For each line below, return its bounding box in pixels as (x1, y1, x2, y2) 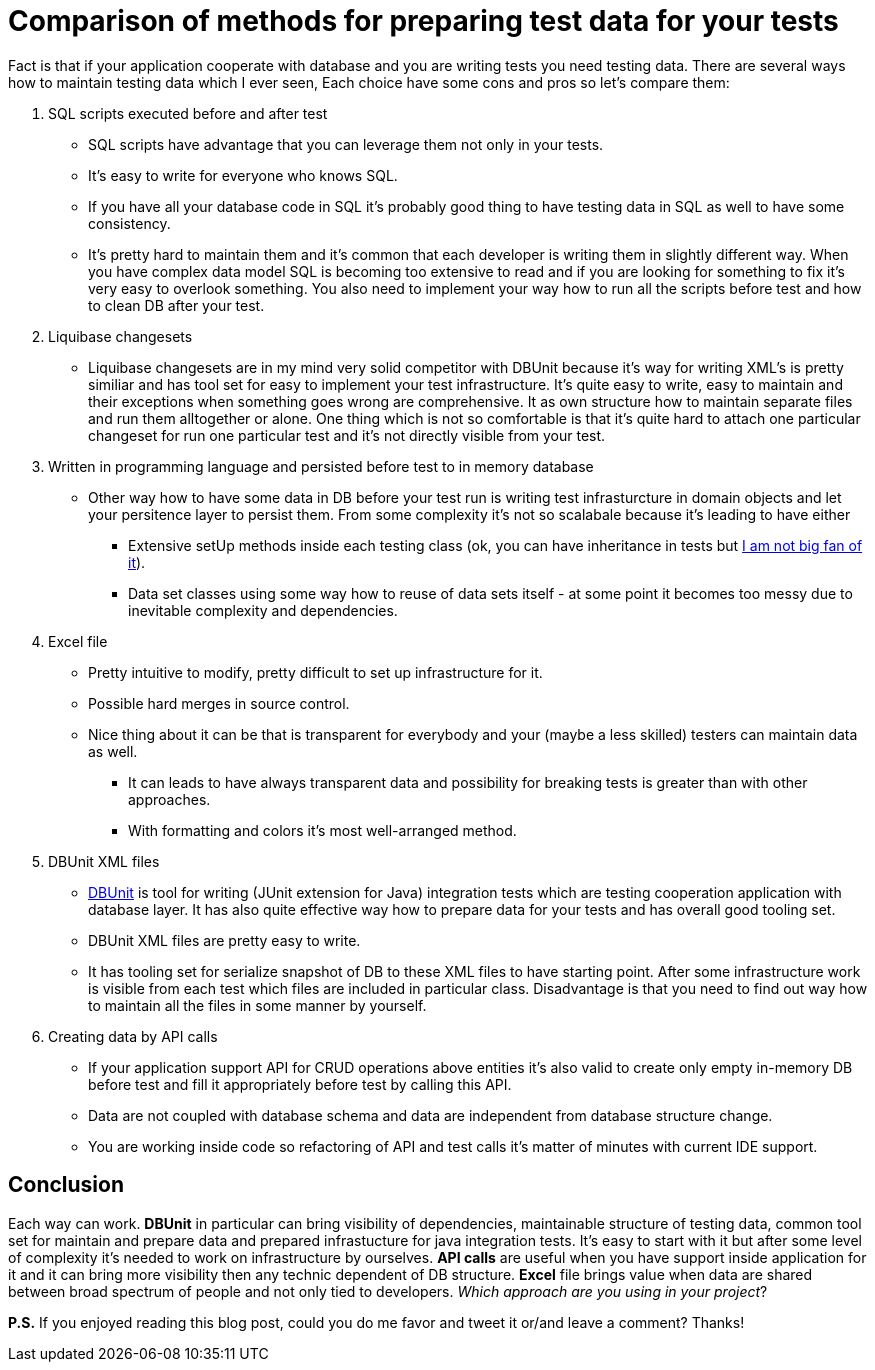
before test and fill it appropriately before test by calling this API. (88, 1075, 512, 1093)
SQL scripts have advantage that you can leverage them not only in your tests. (88, 135, 604, 153)
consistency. (88, 214, 171, 232)
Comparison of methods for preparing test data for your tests (8, 4, 839, 38)
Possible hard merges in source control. (88, 694, 350, 712)
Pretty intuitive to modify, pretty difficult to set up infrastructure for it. (88, 663, 543, 681)
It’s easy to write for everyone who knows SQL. (88, 166, 398, 184)
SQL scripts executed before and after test (48, 104, 328, 122)
